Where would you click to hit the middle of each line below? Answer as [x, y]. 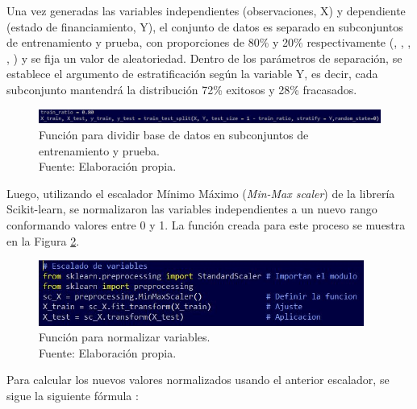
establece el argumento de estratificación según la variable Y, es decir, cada [192, 74]
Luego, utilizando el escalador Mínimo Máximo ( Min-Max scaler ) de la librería [201, 193]
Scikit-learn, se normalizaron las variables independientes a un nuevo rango [192, 209]
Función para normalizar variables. [125, 337]
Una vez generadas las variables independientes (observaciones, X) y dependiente [206, 10]
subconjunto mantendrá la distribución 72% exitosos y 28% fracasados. [182, 89]
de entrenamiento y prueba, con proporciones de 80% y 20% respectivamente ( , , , [209, 42]
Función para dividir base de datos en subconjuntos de [174, 134]
